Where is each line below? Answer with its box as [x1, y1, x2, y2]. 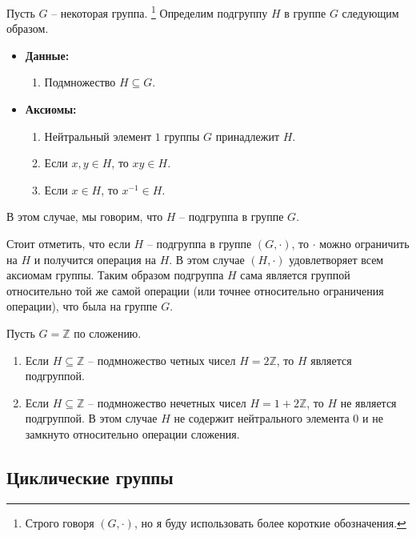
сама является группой [240, 266, 350, 283]
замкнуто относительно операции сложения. [25, 425, 240, 442]
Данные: [25, 46, 70, 63]
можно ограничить [319, 235, 410, 251]
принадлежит [215, 127, 280, 144]
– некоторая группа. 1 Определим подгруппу [51, 2, 268, 21]
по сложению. [74, 324, 142, 341]
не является [340, 394, 397, 411]
